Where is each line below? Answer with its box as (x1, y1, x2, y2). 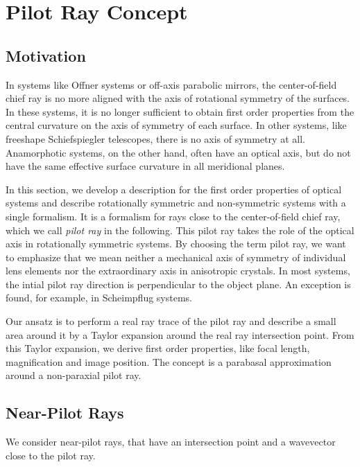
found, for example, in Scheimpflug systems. (6, 290, 193, 305)
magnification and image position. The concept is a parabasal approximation (6, 354, 332, 369)
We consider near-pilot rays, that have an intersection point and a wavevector (6, 434, 336, 449)
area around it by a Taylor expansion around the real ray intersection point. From (6, 327, 354, 342)
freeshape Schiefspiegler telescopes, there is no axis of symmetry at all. (6, 131, 305, 146)
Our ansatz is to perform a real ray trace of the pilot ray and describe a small (6, 314, 336, 328)
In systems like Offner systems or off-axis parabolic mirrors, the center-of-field (6, 77, 337, 91)
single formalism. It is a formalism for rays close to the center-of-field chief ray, (6, 209, 341, 223)
